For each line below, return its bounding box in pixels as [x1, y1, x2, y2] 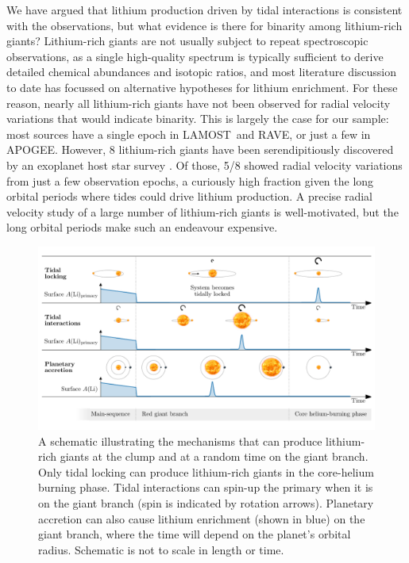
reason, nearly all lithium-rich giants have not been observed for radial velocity [6, 94, 391, 111]
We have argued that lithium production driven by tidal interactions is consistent [6, 2, 403, 17]
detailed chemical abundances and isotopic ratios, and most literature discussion [6, 63, 397, 80]
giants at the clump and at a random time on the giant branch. [60, 448, 368, 465]
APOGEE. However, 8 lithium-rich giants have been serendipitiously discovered [6, 141, 394, 158]
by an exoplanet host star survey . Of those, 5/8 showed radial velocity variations [6, 156, 403, 173]
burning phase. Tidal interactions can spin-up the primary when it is [38, 479, 373, 496]
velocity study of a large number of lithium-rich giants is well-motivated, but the [6, 203, 399, 220]
